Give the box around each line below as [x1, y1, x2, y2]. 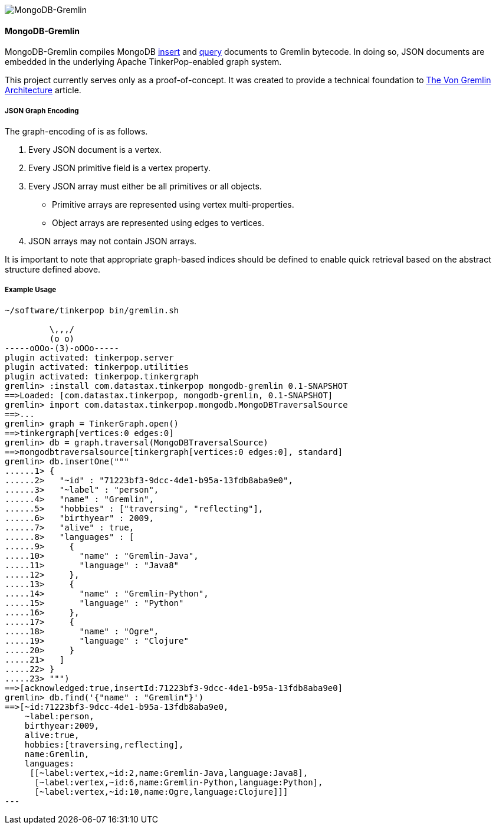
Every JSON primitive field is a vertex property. [28, 163, 211, 173]
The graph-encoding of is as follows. [5, 126, 148, 136]
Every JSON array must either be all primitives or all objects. [28, 181, 262, 191]
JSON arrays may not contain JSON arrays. [28, 236, 197, 246]
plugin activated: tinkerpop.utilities [5, 362, 189, 372]
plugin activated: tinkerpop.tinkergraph [5, 371, 199, 381]
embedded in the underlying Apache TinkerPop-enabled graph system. [5, 57, 282, 67]
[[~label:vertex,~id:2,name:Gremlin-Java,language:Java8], [29, 768, 308, 778]
